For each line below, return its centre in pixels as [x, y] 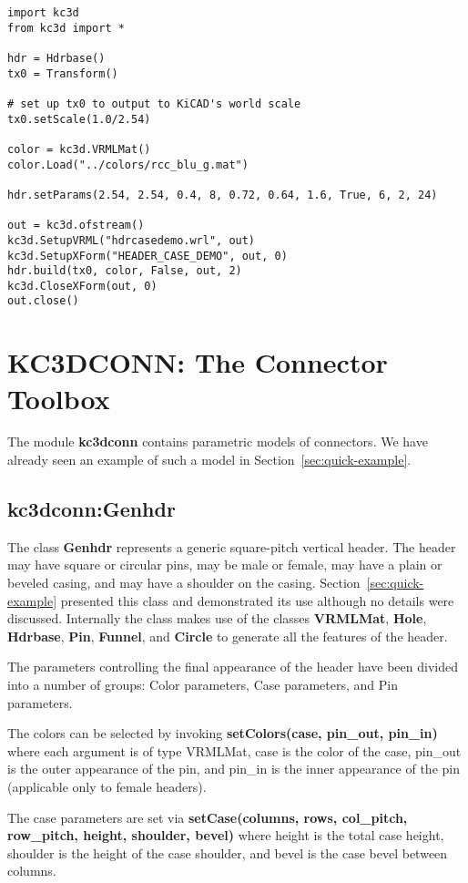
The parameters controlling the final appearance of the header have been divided [233, 667]
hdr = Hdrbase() [56, 58]
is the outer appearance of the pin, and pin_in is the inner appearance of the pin [234, 769]
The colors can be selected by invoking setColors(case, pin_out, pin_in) [223, 733]
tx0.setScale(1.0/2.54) [79, 119]
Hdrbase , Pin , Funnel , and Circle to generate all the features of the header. [228, 636]
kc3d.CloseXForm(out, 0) [82, 286]
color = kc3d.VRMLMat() [79, 149]
